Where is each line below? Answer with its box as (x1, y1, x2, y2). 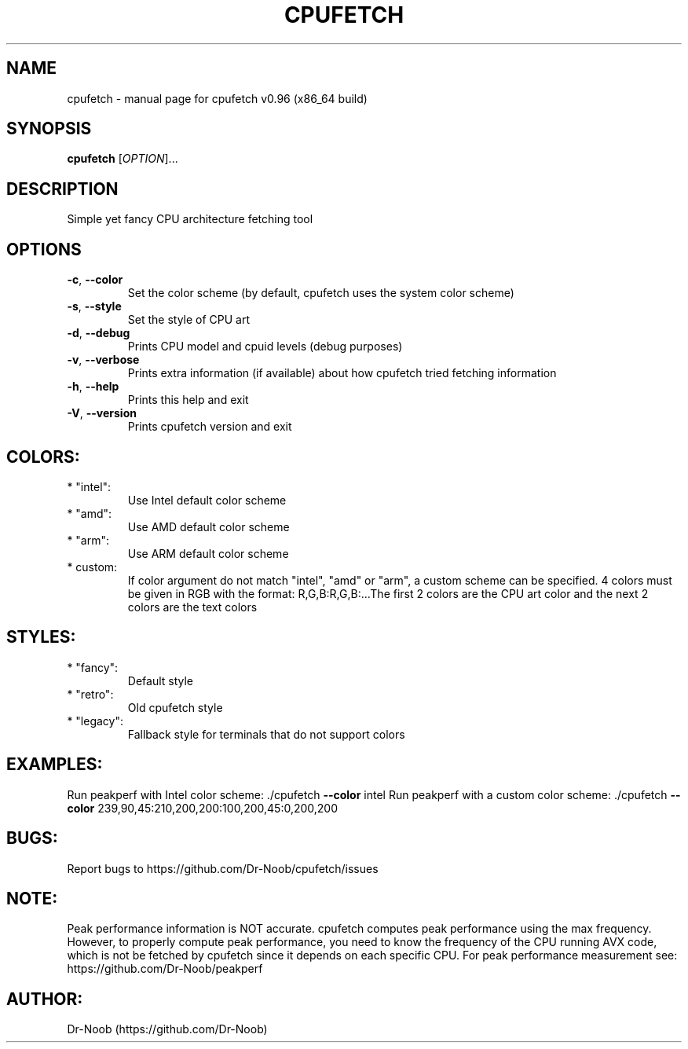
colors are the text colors (127, 600, 258, 614)
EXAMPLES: (6, 754, 103, 775)
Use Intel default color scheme (127, 493, 287, 507)
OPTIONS (6, 239, 82, 259)
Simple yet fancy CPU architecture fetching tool (67, 212, 313, 226)
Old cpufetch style (127, 700, 223, 714)
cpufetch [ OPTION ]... (67, 152, 178, 166)
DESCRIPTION (6, 178, 119, 199)
